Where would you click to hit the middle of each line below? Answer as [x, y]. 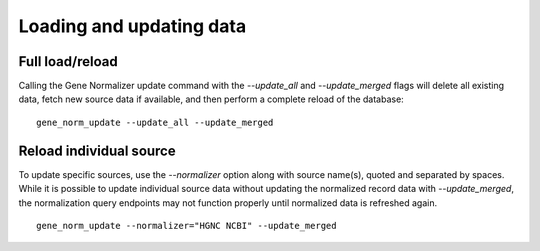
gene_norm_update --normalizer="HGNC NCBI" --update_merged [186, 225]
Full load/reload [68, 61]
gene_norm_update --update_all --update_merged [155, 122]
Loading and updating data [132, 26]
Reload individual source [97, 150]
